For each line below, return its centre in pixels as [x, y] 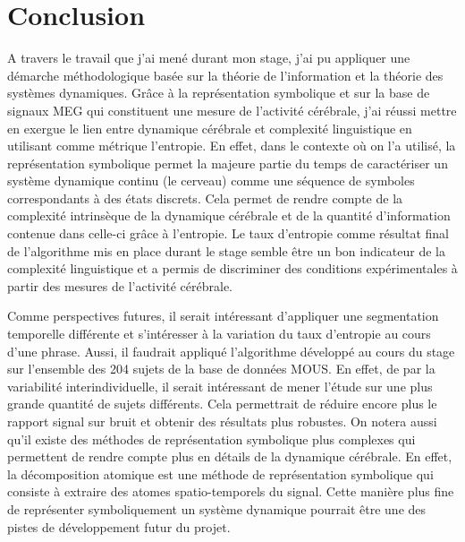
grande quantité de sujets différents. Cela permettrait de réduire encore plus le [222, 404]
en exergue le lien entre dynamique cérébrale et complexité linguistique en [210, 128]
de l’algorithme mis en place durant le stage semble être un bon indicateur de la [226, 250]
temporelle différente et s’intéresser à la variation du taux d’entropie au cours [219, 334]
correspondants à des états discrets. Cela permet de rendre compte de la [205, 198]
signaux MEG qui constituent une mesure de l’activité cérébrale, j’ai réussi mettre [232, 110]
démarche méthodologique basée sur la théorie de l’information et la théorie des [225, 75]
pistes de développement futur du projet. [119, 526]
